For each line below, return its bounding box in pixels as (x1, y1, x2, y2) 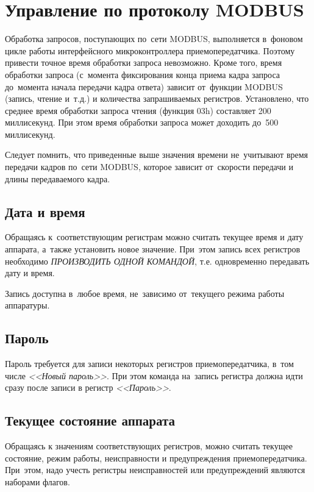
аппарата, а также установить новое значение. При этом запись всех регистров (5, 243, 301, 255)
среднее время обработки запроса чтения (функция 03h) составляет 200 (5, 104, 271, 116)
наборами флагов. (5, 475, 70, 488)
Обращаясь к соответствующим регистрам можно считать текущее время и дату (5, 230, 304, 243)
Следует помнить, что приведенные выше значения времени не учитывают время (5, 148, 309, 161)
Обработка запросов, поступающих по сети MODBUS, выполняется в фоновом (5, 32, 303, 45)
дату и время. (5, 266, 55, 279)
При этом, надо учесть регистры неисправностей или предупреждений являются (5, 463, 305, 476)
